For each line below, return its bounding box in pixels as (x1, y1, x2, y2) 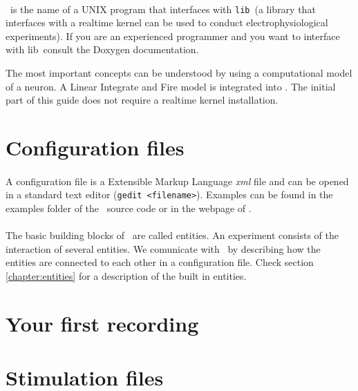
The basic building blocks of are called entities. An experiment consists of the (6, 228, 339, 242)
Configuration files (6, 133, 185, 161)
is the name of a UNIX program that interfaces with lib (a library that (10, 1, 316, 16)
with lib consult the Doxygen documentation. (6, 42, 199, 57)
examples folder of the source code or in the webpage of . (6, 201, 252, 216)
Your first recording (6, 309, 199, 337)
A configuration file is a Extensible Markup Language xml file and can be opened (6, 173, 349, 188)
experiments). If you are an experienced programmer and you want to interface (6, 28, 340, 43)
